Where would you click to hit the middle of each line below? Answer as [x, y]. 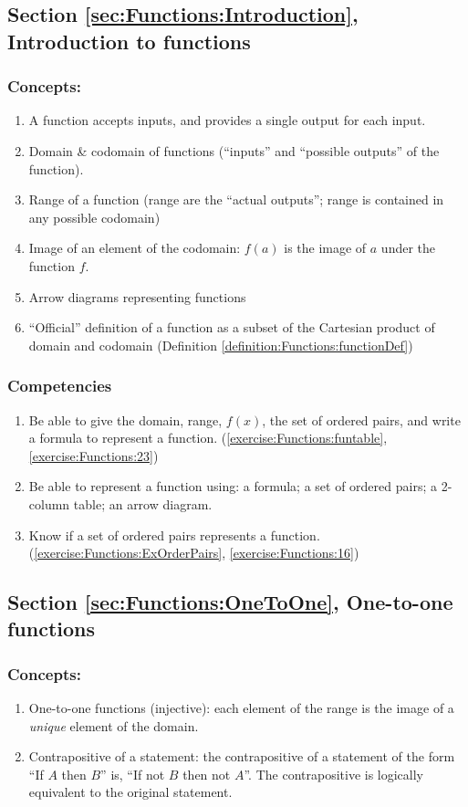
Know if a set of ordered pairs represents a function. [174, 535]
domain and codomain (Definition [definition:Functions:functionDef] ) [221, 345]
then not [207, 774]
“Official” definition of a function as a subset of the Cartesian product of [232, 327]
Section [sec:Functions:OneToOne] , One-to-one [230, 602]
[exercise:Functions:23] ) [94, 455]
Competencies [60, 386]
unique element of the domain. [114, 725]
